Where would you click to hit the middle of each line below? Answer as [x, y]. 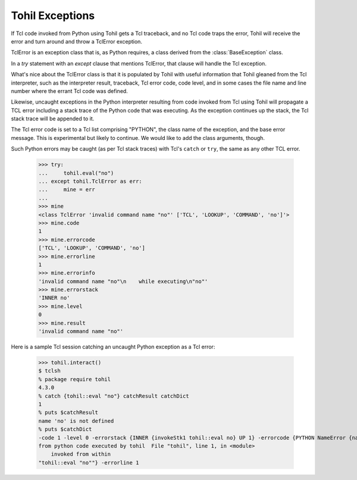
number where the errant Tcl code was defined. [69, 91]
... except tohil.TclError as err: [90, 181]
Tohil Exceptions [53, 15]
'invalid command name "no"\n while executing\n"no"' [123, 281]
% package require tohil [75, 379]
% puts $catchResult [68, 413]
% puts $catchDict [65, 429]
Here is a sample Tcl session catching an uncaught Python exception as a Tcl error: [113, 347]
